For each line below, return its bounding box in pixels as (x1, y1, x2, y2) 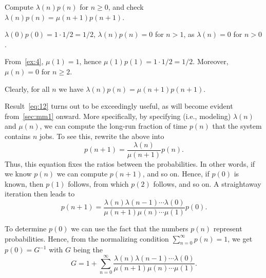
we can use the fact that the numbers (71, 223, 188, 234)
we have (59, 83, 84, 94)
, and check (108, 2, 144, 12)
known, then (5, 178, 44, 189)
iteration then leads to (5, 188, 75, 199)
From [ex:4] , (5, 56, 44, 67)
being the (73, 244, 103, 255)
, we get (227, 233, 253, 244)
